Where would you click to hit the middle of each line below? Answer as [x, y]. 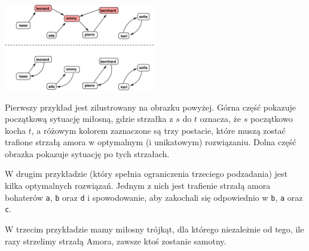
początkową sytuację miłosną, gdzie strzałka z [89, 119]
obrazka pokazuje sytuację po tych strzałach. [87, 153]
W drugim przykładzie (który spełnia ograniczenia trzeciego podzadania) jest [146, 174]
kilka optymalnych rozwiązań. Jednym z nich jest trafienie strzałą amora [138, 186]
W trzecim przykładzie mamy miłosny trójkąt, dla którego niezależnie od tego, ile [154, 229]
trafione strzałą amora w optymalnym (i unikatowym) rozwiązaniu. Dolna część [151, 142]
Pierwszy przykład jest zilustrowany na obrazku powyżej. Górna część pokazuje [150, 107]
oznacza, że [220, 119]
